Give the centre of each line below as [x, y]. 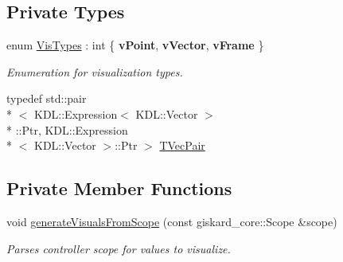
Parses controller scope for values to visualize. [119, 248]
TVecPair [182, 145]
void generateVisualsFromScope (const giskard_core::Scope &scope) [172, 221]
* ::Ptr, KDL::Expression [67, 129]
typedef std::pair [47, 98]
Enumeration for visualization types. [95, 71]
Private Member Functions [119, 188]
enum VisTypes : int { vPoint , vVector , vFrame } [135, 45]
